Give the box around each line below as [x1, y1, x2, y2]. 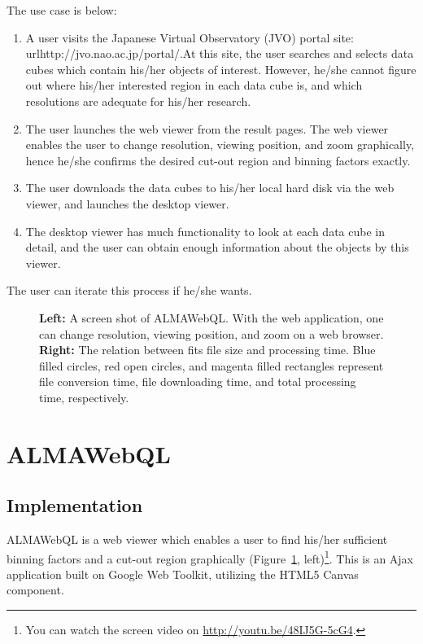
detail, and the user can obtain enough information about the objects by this [25, 239, 409, 256]
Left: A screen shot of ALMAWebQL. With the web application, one [39, 309, 384, 326]
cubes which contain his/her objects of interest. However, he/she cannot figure [25, 60, 416, 77]
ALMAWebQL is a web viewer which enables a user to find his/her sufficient [7, 531, 388, 548]
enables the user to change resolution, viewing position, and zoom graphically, [25, 136, 415, 153]
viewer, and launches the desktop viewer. [25, 195, 229, 212]
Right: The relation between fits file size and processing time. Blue [39, 341, 376, 358]
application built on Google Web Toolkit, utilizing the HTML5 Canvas [7, 565, 359, 582]
